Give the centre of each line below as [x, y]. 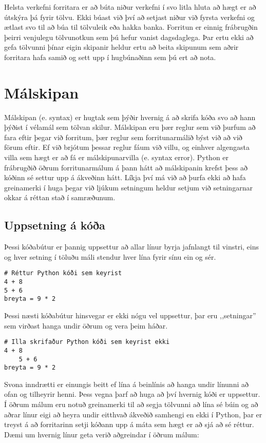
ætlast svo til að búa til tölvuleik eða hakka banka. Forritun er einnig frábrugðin [131, 27]
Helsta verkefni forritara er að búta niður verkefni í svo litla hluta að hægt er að [130, 7]
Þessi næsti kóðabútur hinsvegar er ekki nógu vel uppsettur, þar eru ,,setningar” [130, 315]
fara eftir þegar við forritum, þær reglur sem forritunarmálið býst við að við [123, 137]
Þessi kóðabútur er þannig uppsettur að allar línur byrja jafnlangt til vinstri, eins [132, 247]
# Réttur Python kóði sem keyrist [63, 273]
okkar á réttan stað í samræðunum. [60, 197]
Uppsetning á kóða [55, 225]
